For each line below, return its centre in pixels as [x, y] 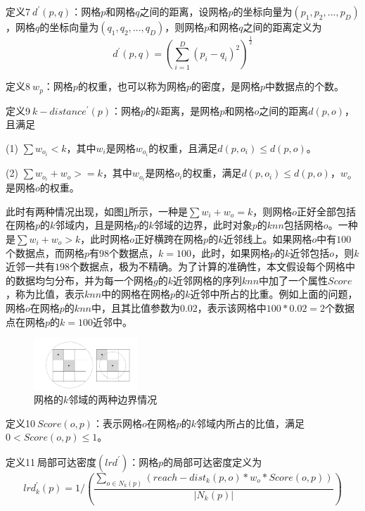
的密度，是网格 [225, 86]
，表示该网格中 [232, 307]
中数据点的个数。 [304, 86]
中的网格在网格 [136, 294]
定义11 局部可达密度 [51, 461]
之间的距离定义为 [282, 27]
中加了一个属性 [294, 280]
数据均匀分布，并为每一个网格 [84, 280]
